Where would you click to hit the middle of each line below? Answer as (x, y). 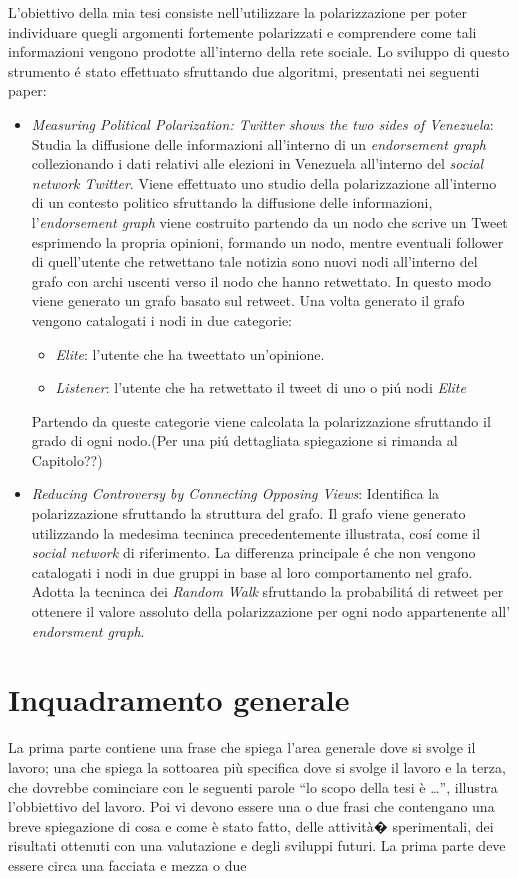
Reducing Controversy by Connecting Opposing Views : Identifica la (235, 493)
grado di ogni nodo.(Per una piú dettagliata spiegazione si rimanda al (244, 440)
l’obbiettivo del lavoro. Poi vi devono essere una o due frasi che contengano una (251, 806)
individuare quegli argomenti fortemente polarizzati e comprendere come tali (242, 31)
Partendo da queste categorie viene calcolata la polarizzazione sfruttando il (261, 420)
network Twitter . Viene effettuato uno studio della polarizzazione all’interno (264, 182)
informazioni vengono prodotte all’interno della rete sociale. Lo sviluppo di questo (259, 51)
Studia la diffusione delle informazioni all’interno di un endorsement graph (258, 143)
